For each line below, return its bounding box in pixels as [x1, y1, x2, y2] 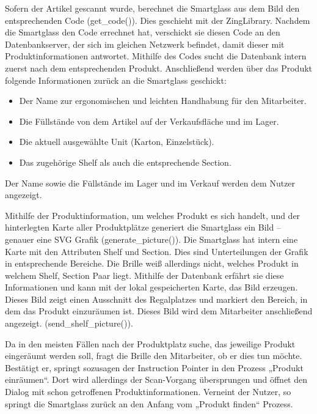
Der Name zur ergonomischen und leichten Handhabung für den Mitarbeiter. [19, 94, 307, 107]
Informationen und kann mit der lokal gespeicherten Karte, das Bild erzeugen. [5, 281, 298, 294]
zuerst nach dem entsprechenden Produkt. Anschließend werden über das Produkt [5, 61, 313, 74]
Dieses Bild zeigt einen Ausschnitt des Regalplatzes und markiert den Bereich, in [5, 292, 308, 305]
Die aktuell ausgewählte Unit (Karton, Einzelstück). [19, 135, 214, 148]
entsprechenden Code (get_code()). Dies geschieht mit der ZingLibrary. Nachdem [5, 13, 310, 26]
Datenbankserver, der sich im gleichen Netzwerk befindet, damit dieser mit [5, 37, 285, 50]
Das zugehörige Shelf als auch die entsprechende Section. [19, 155, 231, 168]
